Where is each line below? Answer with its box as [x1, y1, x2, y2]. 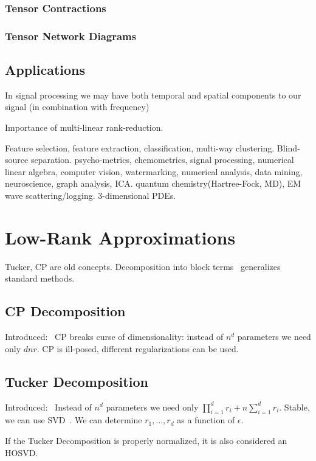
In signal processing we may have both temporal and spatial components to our [5, 88, 301, 101]
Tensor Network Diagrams [5, 28, 137, 43]
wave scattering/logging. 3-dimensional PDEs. [5, 189, 176, 202]
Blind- [276, 141, 300, 154]
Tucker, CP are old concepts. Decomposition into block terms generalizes [5, 260, 281, 272]
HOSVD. [5, 446, 38, 459]
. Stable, [279, 400, 310, 413]
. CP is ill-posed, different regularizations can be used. [36, 342, 239, 355]
